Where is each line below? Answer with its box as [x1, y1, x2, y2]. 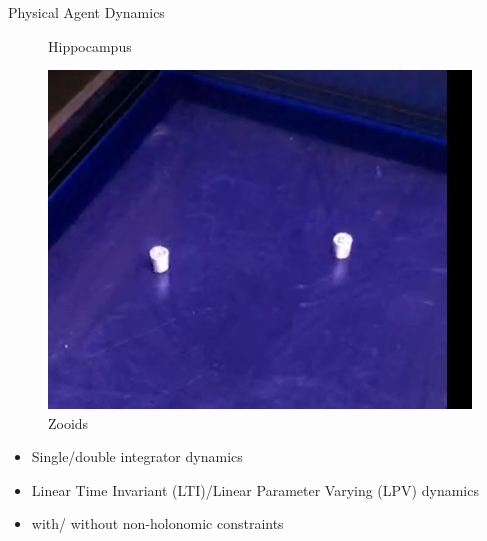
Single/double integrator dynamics [31, 446, 243, 467]
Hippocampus [48, 35, 132, 56]
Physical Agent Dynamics [8, 2, 165, 22]
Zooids [48, 412, 89, 433]
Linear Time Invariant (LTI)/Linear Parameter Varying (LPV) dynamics [31, 479, 479, 500]
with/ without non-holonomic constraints [31, 513, 284, 534]
